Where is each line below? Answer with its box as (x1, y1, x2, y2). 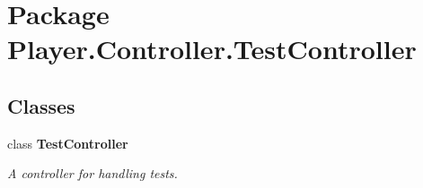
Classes (7, 91, 75, 119)
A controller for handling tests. (7, 164, 178, 183)
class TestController (7, 133, 128, 152)
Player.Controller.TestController (7, 30, 417, 67)
